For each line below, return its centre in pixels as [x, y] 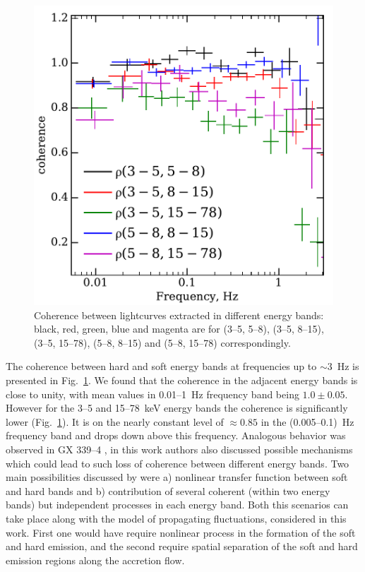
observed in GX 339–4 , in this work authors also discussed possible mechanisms [179, 449]
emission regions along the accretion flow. [95, 560]
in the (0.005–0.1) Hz [307, 421]
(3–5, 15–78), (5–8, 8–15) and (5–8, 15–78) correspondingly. [162, 342]
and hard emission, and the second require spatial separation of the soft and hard [182, 546]
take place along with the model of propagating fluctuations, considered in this [176, 518]
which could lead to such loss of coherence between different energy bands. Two [178, 463]
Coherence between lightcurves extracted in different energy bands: [179, 315]
